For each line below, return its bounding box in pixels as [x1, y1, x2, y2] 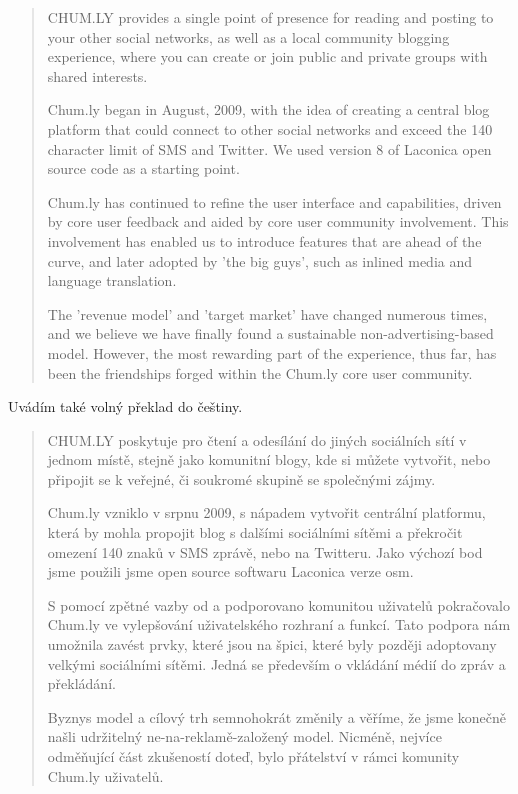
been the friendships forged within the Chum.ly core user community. [47, 362, 473, 383]
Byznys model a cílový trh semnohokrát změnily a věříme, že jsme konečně [47, 706, 506, 727]
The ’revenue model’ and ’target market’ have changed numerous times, [47, 303, 488, 324]
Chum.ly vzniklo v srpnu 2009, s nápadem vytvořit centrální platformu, [47, 502, 486, 523]
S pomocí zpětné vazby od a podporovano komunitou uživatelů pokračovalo [47, 594, 510, 615]
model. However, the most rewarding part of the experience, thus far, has [47, 342, 497, 363]
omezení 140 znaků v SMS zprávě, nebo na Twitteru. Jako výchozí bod [47, 541, 483, 562]
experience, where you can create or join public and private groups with [47, 46, 488, 67]
